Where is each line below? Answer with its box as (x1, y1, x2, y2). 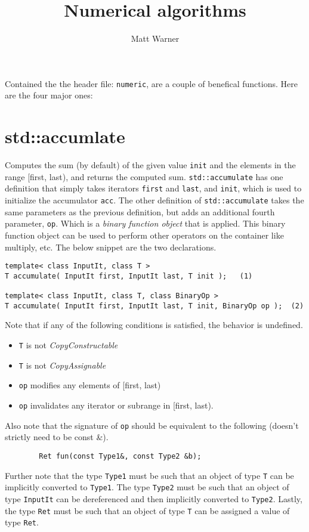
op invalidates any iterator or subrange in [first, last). (18, 399, 214, 411)
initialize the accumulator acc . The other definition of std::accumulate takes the (5, 194, 304, 206)
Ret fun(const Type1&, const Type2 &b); (39, 451, 202, 460)
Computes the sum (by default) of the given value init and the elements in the (5, 159, 296, 171)
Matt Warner (131, 32, 180, 45)
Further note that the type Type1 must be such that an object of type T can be (5, 469, 294, 481)
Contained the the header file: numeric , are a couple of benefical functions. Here (5, 77, 298, 89)
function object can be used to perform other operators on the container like (5, 228, 284, 241)
